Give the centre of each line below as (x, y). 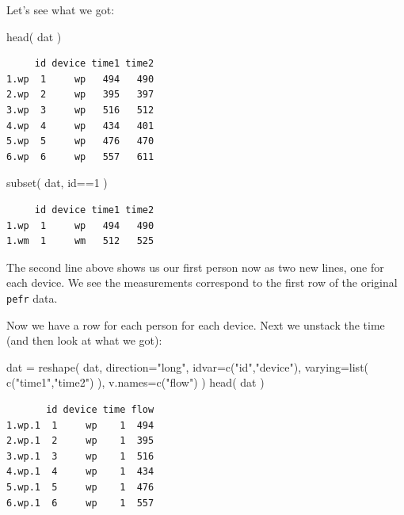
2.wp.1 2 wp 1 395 (80, 441)
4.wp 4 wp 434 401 (80, 126)
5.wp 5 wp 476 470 (80, 141)
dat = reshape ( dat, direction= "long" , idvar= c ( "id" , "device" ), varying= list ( (188, 366)
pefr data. (32, 298)
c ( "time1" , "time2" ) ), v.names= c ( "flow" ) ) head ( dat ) (135, 382)
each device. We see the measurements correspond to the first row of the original (202, 282)
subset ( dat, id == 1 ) (57, 183)
